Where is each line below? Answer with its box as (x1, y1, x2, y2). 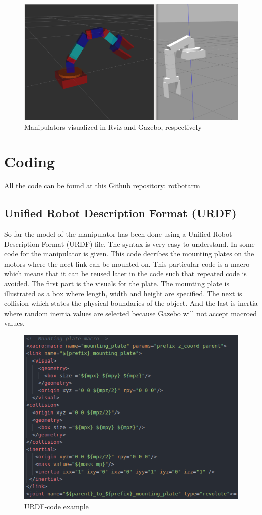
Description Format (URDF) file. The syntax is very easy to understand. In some (4, 238, 255, 249)
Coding (4, 151, 55, 172)
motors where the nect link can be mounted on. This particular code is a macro (4, 258, 250, 269)
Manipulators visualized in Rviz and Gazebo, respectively (24, 121, 202, 132)
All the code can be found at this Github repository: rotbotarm (4, 180, 200, 191)
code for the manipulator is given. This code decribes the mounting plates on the (4, 248, 254, 259)
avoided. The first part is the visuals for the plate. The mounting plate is (4, 278, 229, 289)
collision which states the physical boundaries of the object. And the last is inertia (4, 298, 258, 308)
